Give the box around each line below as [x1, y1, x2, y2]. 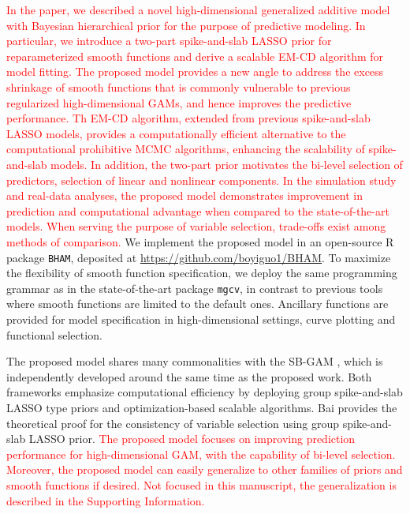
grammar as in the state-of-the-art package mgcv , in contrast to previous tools [6, 280, 383, 296]
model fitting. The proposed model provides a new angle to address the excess [6, 63, 384, 80]
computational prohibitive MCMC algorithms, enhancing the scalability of [6, 141, 365, 157]
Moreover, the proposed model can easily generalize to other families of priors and [6, 461, 403, 478]
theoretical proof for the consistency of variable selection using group [6, 415, 340, 431]
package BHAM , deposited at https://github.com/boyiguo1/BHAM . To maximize [6, 249, 391, 265]
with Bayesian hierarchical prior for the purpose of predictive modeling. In [6, 17, 366, 33]
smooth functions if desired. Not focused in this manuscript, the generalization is [6, 476, 397, 493]
